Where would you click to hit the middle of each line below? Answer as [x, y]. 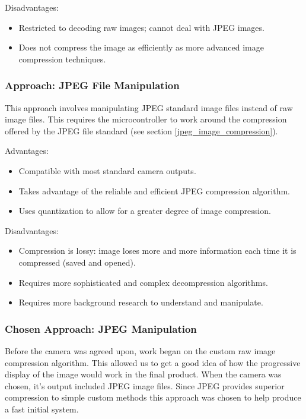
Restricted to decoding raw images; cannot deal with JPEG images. [141, 27]
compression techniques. [62, 59]
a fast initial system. [42, 409]
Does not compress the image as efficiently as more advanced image [141, 47]
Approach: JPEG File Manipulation [92, 85]
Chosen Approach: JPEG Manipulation [101, 328]
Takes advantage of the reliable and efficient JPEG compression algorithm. [154, 190]
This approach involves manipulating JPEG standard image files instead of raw [149, 107]
